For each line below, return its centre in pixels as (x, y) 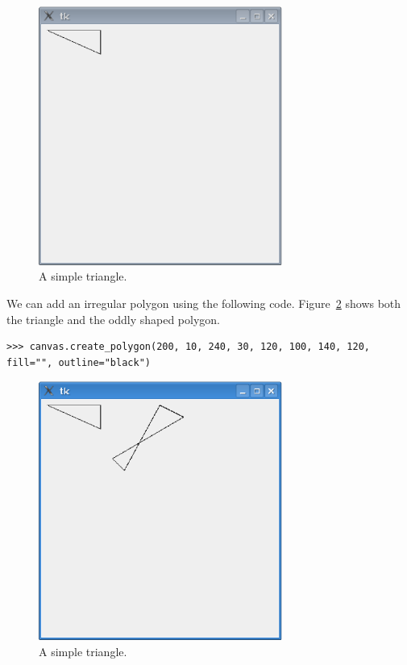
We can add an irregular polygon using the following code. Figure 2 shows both (204, 303)
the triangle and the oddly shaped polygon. (114, 319)
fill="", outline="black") (79, 362)
